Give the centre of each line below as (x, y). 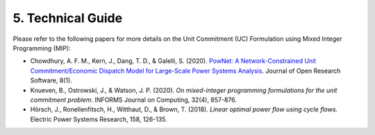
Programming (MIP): (42, 48)
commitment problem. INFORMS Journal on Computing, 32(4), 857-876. (134, 100)
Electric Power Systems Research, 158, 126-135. (99, 119)
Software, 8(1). (51, 80)
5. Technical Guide (68, 18)
